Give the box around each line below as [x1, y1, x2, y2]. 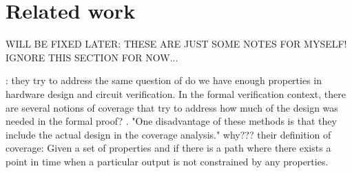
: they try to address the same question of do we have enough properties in [6, 73, 322, 88]
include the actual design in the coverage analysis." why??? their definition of [6, 127, 331, 141]
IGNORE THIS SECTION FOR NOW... [6, 50, 178, 64]
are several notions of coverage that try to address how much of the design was [6, 100, 338, 114]
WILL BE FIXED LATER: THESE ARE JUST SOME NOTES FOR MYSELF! [6, 37, 347, 51]
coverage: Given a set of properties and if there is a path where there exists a [6, 141, 331, 155]
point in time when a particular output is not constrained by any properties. [6, 154, 329, 168]
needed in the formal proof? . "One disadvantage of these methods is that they [6, 114, 337, 128]
